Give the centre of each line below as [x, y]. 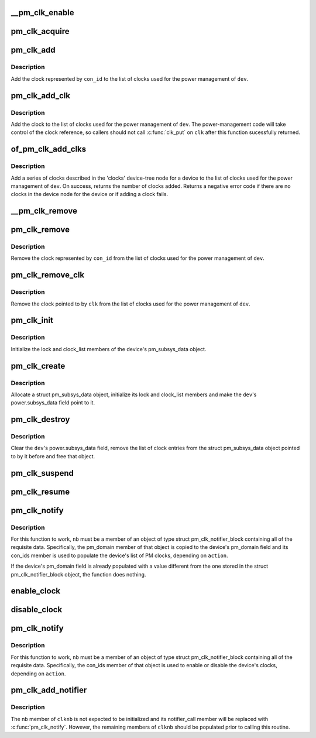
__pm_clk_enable [42, 13]
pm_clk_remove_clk [48, 275]
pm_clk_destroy [40, 419]
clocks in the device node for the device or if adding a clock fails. [90, 194]
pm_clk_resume [40, 492]
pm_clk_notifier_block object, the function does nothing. [78, 574]
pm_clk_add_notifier [49, 690]
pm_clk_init [32, 320]
